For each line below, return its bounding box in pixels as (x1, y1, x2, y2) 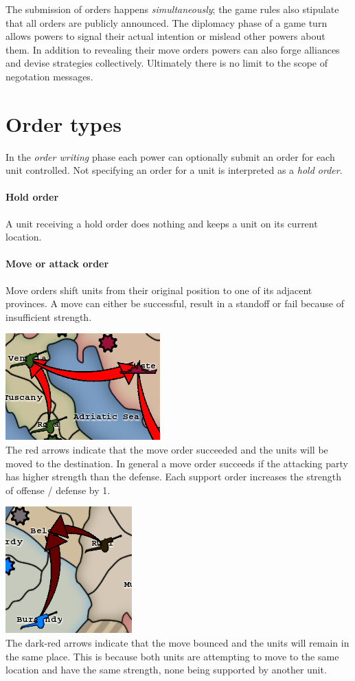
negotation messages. (5, 69, 93, 83)
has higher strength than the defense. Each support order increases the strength (5, 469, 342, 484)
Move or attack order (5, 256, 109, 271)
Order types (5, 109, 122, 137)
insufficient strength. (5, 309, 92, 324)
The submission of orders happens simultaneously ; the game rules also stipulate (5, 2, 339, 16)
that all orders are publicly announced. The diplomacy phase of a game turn (5, 15, 328, 30)
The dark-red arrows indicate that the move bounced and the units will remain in (5, 636, 350, 649)
